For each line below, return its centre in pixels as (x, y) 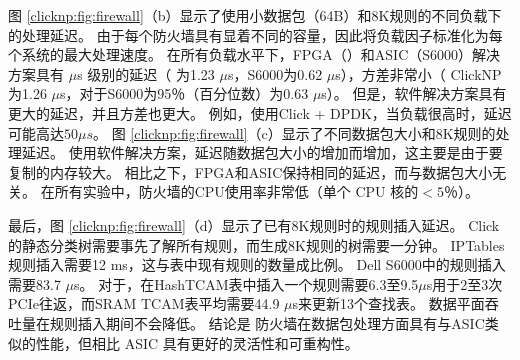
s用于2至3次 (464, 283)
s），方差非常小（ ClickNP (418, 73)
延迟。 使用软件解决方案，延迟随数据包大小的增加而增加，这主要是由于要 (262, 152)
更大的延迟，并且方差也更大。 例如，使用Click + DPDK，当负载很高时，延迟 (260, 112)
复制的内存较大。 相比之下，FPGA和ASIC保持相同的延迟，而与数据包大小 (250, 171)
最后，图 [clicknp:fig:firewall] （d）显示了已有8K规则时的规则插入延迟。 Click (254, 224)
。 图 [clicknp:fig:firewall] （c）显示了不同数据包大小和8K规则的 (294, 132)
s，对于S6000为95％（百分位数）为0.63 (184, 93)
